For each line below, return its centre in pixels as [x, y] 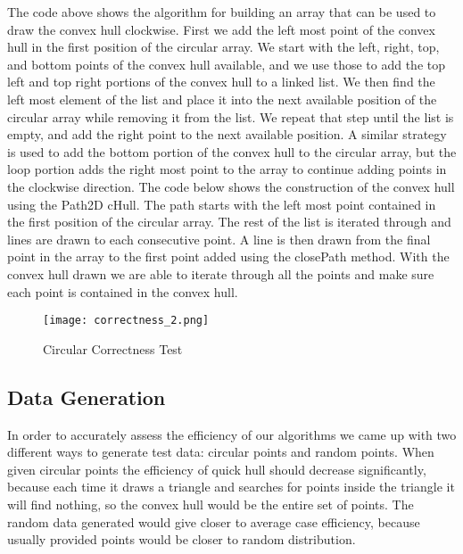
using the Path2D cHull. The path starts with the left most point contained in [222, 204]
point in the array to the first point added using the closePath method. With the [228, 256]
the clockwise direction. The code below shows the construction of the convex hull [231, 186]
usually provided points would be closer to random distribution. [182, 539]
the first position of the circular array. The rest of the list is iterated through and [229, 222]
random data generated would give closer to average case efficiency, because [214, 521]
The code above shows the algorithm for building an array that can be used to [222, 12]
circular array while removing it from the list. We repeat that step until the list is [231, 116]
